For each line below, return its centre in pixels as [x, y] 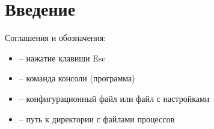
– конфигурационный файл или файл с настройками [114, 98]
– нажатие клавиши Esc [62, 58]
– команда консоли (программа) [77, 78]
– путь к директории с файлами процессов [97, 118]
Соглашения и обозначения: [56, 38]
